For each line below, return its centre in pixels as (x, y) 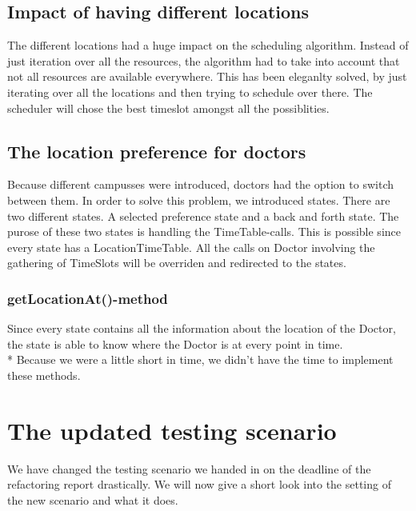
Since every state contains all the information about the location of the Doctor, (202, 328)
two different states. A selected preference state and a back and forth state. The (203, 216)
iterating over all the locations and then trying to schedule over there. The (190, 92)
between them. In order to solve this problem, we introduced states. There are (199, 200)
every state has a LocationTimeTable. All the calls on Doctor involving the (191, 247)
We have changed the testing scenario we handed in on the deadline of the (189, 468)
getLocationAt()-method (88, 298)
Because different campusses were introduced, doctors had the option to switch (200, 184)
